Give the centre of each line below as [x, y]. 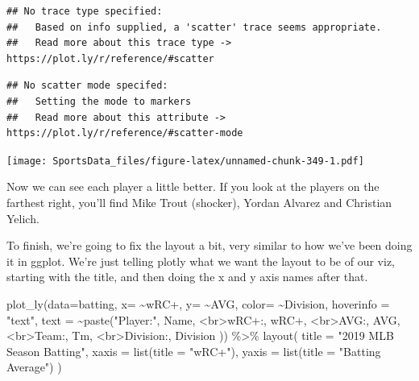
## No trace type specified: [85, 11]
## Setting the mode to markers [99, 101]
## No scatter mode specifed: [87, 86]
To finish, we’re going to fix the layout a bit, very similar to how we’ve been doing [209, 245]
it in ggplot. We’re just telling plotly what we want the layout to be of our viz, [201, 261]
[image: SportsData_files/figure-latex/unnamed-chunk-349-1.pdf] [185, 161]
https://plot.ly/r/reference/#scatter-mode [125, 133]
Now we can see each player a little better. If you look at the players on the [193, 186]
